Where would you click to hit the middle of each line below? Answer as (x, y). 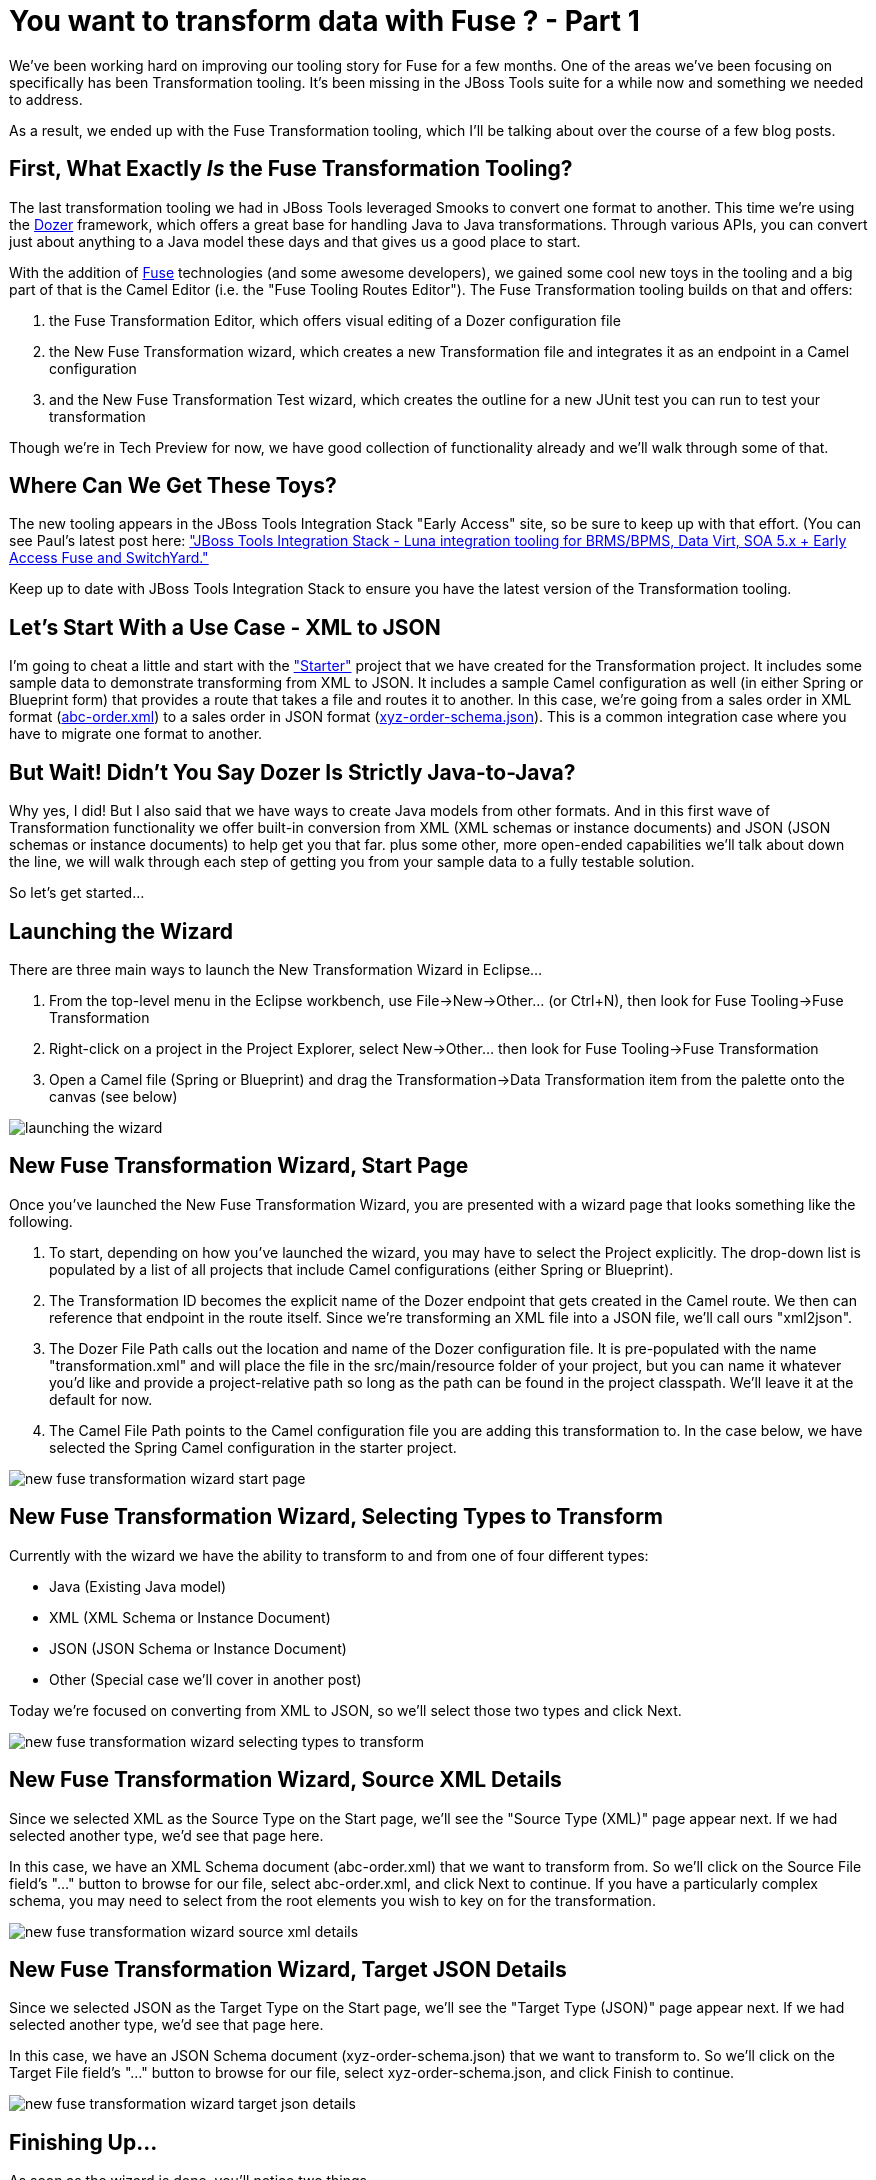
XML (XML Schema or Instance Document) (190, 1617)
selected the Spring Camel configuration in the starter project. (253, 1447)
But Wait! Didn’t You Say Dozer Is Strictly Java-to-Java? (292, 772)
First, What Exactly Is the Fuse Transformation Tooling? (291, 169)
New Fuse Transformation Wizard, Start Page (239, 1166)
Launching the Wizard (121, 931)
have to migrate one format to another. (136, 734)
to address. (46, 99)
